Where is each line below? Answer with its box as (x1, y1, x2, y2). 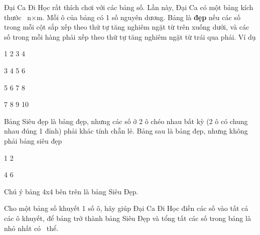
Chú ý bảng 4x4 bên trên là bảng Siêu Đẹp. (4, 186, 139, 196)
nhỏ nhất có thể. (4, 222, 59, 233)
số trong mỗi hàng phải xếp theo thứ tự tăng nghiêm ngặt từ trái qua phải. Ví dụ (4, 31, 256, 42)
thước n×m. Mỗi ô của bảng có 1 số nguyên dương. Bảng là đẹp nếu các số (4, 12, 240, 22)
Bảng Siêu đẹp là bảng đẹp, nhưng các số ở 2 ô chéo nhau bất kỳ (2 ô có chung (4, 115, 248, 126)
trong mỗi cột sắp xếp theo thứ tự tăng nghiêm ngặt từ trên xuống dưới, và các (4, 22, 249, 32)
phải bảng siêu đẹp (4, 135, 62, 146)
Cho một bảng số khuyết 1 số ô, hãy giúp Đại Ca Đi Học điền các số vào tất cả (4, 203, 248, 213)
